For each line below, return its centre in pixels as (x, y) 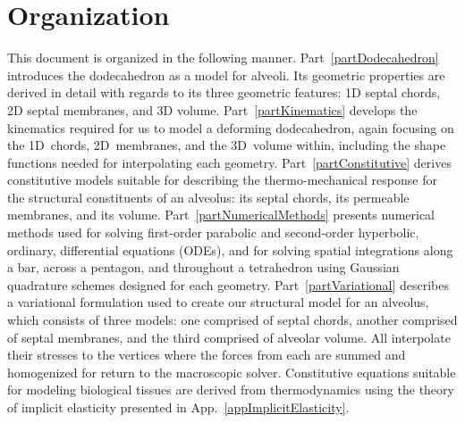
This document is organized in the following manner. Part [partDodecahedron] (223, 58)
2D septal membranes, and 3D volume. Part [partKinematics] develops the (212, 109)
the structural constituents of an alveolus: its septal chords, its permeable (208, 197)
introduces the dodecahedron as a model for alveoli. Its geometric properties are (226, 75)
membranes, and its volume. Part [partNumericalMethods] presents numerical (221, 215)
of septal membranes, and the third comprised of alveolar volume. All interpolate (229, 337)
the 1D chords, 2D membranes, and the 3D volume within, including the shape (227, 145)
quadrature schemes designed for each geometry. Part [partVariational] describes (228, 284)
